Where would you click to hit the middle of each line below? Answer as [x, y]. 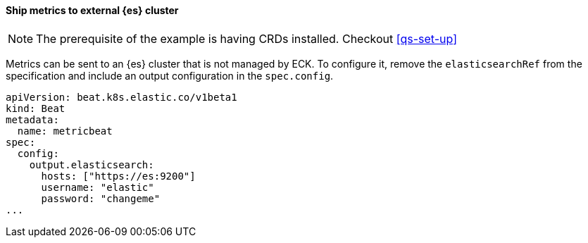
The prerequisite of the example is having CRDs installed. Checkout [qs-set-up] [247, 38]
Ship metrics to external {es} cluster [92, 10]
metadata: [32, 119]
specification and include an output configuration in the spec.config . [170, 75]
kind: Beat [36, 108]
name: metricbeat [65, 131]
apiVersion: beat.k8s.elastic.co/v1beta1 [121, 97]
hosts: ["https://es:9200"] [118, 176]
